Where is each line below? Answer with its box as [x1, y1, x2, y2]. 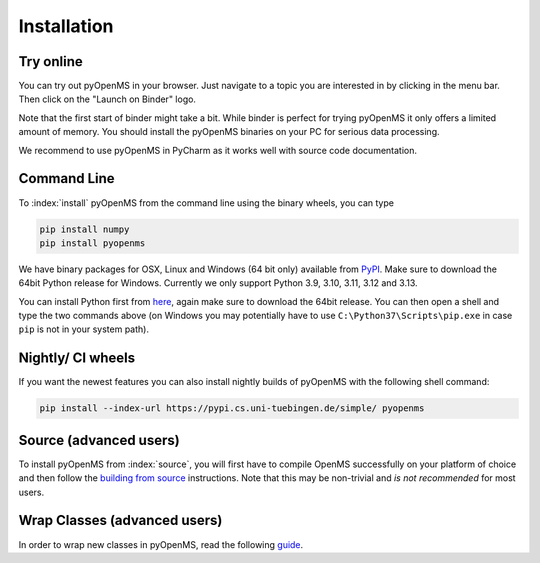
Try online [18, 53, 84, 70]
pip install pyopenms [39, 237, 146, 249]
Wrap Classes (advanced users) [18, 512, 223, 529]
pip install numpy [39, 223, 130, 235]
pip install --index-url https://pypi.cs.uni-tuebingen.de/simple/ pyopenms [39, 403, 425, 414]
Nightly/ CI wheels [18, 350, 136, 367]
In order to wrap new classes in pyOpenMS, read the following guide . [18, 538, 304, 550]
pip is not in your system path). [18, 323, 150, 335]
